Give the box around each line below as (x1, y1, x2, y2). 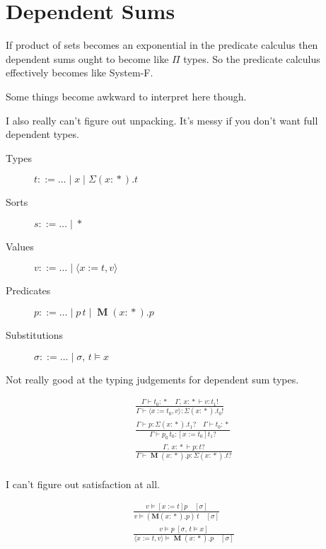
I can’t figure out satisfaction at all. (6, 476, 160, 491)
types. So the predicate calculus (183, 51, 320, 66)
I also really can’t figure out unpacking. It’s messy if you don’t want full (6, 112, 318, 127)
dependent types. (6, 127, 79, 141)
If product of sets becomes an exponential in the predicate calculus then (6, 37, 318, 52)
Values (6, 238, 34, 253)
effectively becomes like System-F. (6, 65, 153, 80)
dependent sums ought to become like (6, 51, 169, 66)
